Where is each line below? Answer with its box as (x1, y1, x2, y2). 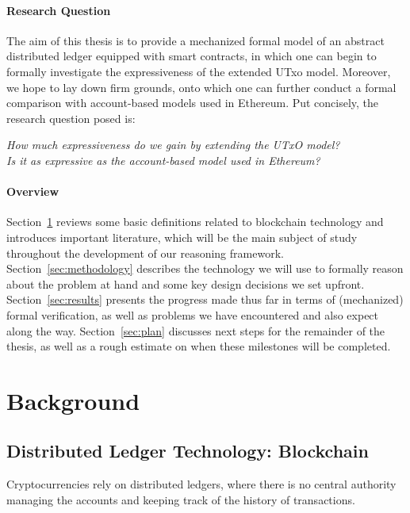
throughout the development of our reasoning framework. (6, 244, 284, 261)
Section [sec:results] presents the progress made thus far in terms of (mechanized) (6, 291, 404, 308)
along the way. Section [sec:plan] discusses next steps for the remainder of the (6, 322, 385, 339)
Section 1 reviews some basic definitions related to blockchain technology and (6, 213, 384, 230)
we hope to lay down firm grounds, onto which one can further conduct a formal (6, 78, 397, 95)
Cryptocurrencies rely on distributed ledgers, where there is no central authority (6, 476, 397, 492)
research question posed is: (6, 109, 136, 126)
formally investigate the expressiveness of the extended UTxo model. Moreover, (6, 63, 391, 79)
